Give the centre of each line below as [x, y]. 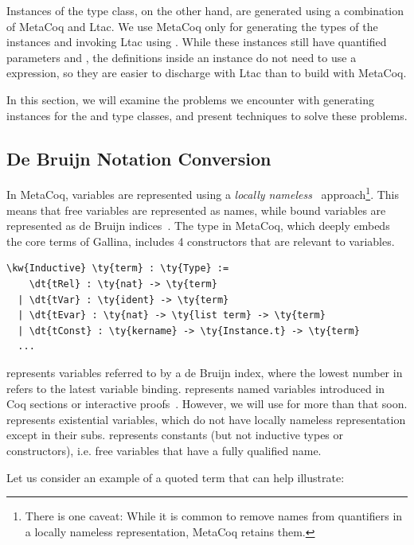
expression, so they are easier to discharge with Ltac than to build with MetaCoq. [207, 73]
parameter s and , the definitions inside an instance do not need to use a [182, 57]
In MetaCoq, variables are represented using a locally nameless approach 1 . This [203, 193]
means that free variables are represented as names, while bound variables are [196, 210]
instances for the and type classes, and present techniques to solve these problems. [207, 115]
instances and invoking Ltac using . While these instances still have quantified [197, 42]
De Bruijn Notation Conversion [139, 158]
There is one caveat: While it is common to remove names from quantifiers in [214, 516]
